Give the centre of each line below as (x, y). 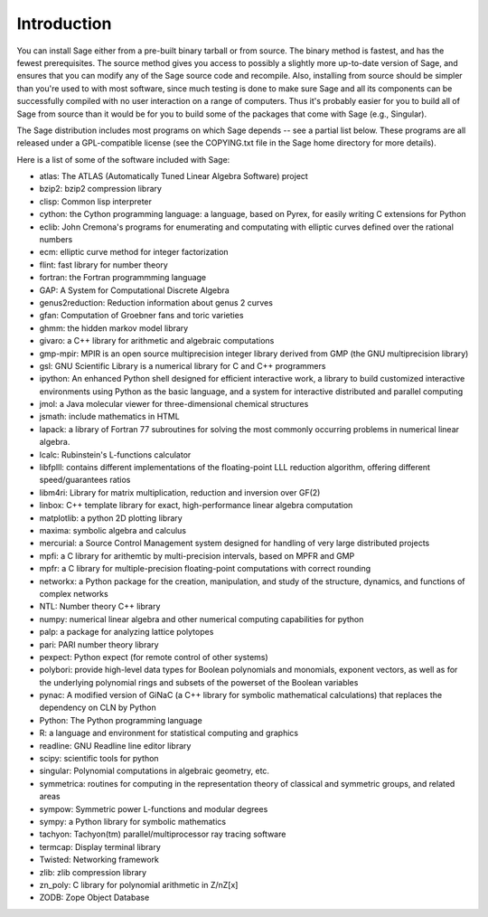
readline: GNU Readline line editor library (115, 745)
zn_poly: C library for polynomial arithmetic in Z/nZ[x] (139, 884)
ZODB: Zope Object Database (94, 898)
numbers (56, 240)
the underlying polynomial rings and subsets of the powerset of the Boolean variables (199, 682)
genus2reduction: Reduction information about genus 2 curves (156, 302)
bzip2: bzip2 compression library (101, 189)
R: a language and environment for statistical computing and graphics (169, 733)
